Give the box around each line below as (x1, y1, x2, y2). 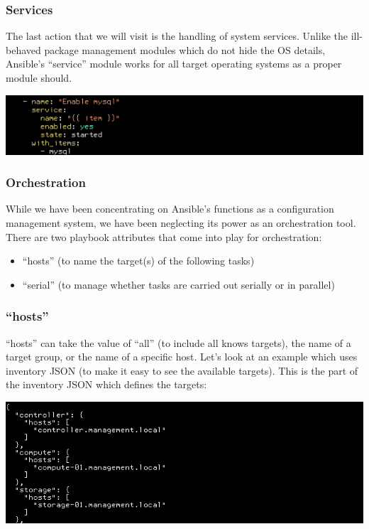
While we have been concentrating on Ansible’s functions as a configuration (6, 201, 334, 216)
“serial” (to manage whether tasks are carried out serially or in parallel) (22, 277, 335, 292)
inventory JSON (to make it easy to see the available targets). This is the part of (6, 363, 358, 378)
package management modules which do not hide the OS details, (44, 42, 326, 57)
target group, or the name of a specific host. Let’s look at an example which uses (6, 349, 358, 364)
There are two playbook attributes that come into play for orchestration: (6, 229, 322, 244)
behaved (6, 42, 41, 57)
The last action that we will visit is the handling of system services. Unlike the (6, 28, 348, 43)
